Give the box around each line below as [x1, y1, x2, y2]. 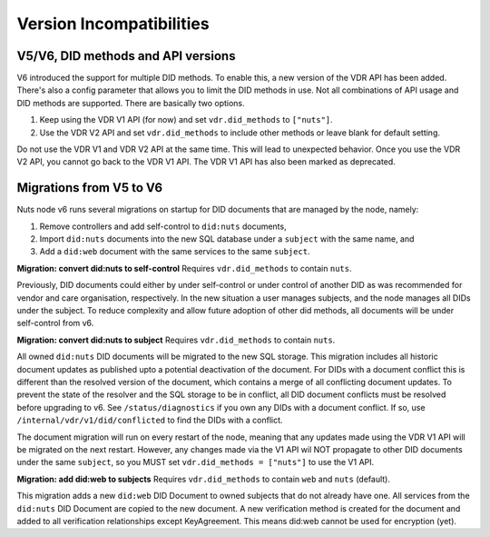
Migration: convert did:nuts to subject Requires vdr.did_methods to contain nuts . [16, 334, 336, 345]
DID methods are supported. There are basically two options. [16, 97, 245, 108]
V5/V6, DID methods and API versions [16, 48, 236, 64]
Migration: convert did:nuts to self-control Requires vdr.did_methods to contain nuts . [16, 263, 352, 273]
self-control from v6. [16, 318, 94, 329]
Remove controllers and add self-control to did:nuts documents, [39, 221, 287, 232]
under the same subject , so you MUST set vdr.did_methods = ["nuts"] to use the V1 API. [16, 457, 375, 468]
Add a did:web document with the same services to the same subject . [39, 246, 310, 257]
